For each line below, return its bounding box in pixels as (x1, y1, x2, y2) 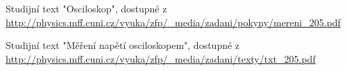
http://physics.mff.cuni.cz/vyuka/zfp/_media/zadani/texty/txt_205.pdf (6, 51, 316, 65)
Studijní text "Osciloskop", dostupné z (6, 1, 167, 15)
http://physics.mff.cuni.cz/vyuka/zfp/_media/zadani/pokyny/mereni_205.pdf (6, 14, 341, 29)
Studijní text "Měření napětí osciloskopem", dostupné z (6, 38, 240, 52)
